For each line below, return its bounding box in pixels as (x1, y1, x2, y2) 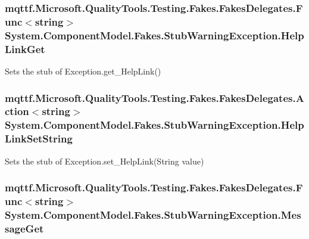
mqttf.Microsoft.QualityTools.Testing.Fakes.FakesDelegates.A (5, 90, 304, 105)
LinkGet (5, 41, 45, 56)
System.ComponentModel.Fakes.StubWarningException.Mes (5, 207, 301, 222)
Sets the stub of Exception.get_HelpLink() (5, 64, 161, 77)
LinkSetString (5, 131, 73, 146)
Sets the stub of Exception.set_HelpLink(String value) (5, 154, 204, 167)
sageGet (5, 221, 44, 235)
